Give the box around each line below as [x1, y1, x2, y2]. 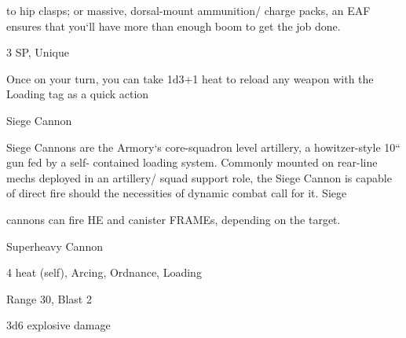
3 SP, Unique [6, 44, 69, 61]
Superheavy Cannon [6, 237, 103, 254]
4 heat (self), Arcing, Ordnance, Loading [6, 264, 202, 281]
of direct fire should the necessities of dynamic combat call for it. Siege [6, 185, 347, 201]
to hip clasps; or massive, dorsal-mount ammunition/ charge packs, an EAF [6, 2, 371, 18]
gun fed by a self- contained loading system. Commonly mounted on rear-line [6, 154, 378, 171]
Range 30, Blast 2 [6, 290, 92, 307]
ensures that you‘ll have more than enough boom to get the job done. [6, 17, 341, 34]
